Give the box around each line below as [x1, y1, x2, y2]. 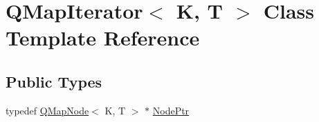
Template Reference [6, 23, 200, 52]
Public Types [6, 70, 102, 92]
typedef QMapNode [6, 103, 89, 117]
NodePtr [152, 103, 190, 117]
